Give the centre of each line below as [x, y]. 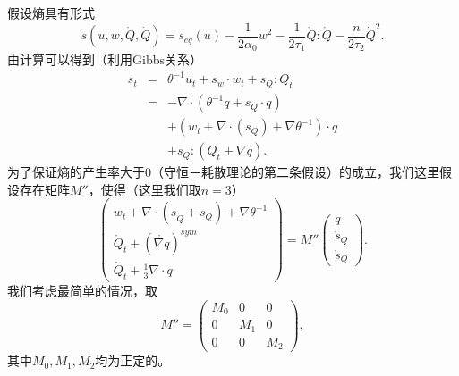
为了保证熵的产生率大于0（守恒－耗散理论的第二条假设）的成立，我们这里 [223, 172]
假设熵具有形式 [51, 13]
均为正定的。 [133, 360]
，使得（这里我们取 [144, 189]
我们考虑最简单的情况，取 [82, 290]
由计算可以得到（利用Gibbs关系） [105, 59]
